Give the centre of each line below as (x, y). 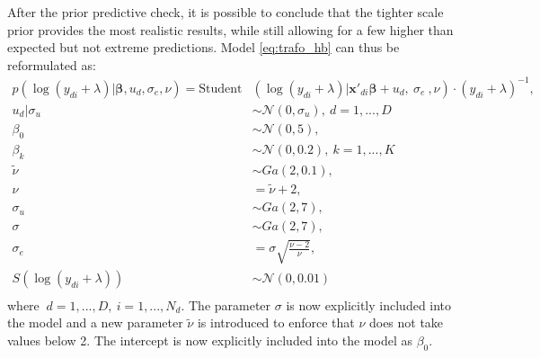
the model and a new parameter (95, 322)
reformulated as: (52, 64)
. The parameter (226, 304)
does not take (406, 322)
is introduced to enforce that (276, 322)
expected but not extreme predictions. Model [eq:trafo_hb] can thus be (204, 47)
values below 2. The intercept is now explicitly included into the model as (210, 340)
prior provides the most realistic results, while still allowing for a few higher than (230, 29)
